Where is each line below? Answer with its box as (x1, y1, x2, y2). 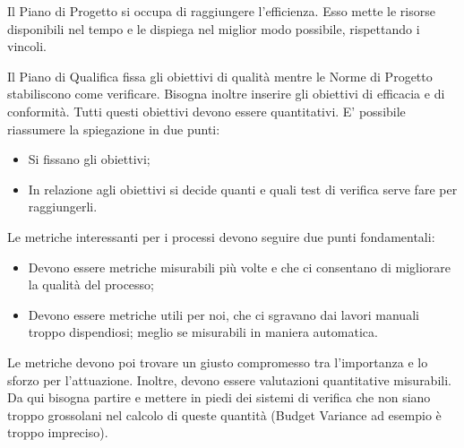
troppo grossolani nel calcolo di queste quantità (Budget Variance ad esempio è (7, 405, 442, 424)
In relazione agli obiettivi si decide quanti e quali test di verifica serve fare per (28, 179, 458, 198)
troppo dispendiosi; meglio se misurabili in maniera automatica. (28, 323, 378, 341)
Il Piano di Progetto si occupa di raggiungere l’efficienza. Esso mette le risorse (7, 2, 435, 20)
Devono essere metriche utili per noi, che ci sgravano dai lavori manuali (28, 305, 419, 323)
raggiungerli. (28, 197, 98, 216)
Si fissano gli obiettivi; (28, 150, 150, 168)
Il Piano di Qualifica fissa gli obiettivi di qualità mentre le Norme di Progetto (7, 66, 433, 85)
